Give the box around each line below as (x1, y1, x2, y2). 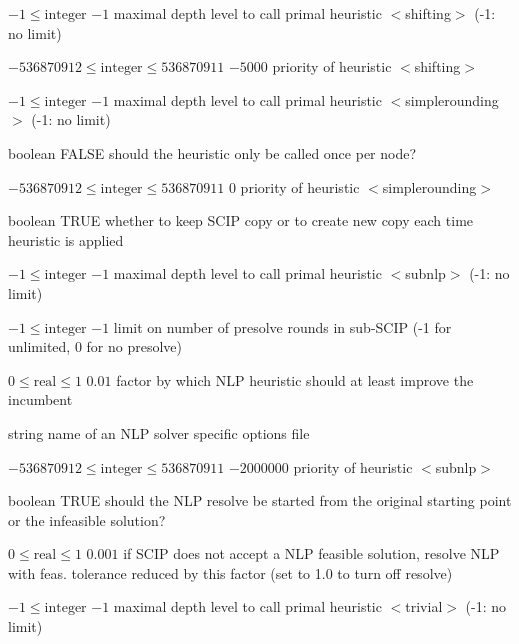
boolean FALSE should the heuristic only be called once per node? (8, 142, 417, 163)
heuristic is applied (8, 229, 124, 250)
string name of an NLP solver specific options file (8, 422, 310, 443)
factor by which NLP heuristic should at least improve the (116, 369, 474, 390)
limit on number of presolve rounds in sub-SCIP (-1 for (113, 316, 452, 337)
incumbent (8, 389, 73, 410)
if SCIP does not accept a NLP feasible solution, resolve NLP (123, 543, 500, 564)
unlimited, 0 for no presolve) (8, 336, 183, 357)
